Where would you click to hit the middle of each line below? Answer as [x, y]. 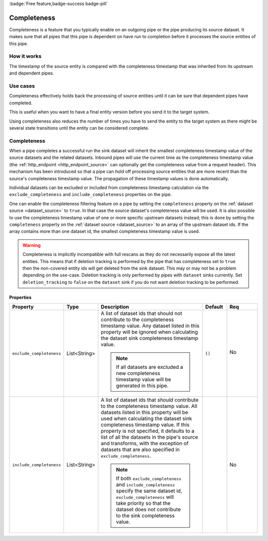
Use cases [22, 86]
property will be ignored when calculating [149, 332]
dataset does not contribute [148, 510]
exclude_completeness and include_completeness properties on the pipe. [91, 195]
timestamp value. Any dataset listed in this [150, 326]
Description [115, 307]
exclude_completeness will [145, 497]
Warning [32, 245]
